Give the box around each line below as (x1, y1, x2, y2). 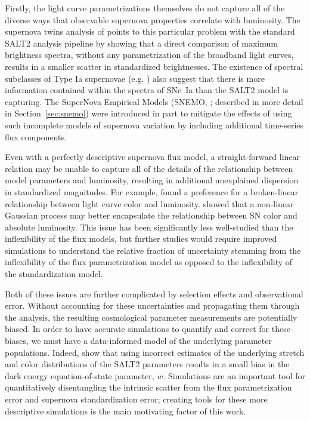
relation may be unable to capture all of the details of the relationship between (5, 162, 293, 174)
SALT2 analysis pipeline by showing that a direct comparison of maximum (5, 36, 278, 49)
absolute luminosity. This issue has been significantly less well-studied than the (5, 220, 293, 233)
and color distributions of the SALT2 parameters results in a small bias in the (5, 358, 290, 370)
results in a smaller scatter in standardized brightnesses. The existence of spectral (5, 60, 303, 72)
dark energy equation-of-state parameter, (5, 369, 154, 382)
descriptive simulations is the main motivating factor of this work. (5, 404, 246, 417)
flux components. (5, 130, 67, 143)
